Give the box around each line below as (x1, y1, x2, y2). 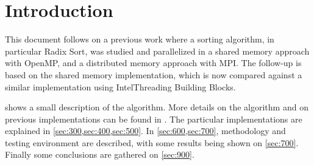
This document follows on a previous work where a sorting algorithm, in (5, 33, 274, 45)
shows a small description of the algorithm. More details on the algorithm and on (5, 101, 309, 113)
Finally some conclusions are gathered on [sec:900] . (5, 148, 194, 161)
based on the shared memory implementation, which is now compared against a (5, 68, 302, 81)
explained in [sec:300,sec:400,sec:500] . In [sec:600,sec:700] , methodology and (5, 124, 286, 137)
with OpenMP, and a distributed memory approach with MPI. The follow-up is (5, 56, 302, 69)
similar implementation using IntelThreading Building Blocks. (5, 80, 236, 93)
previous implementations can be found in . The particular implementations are (5, 112, 302, 125)
